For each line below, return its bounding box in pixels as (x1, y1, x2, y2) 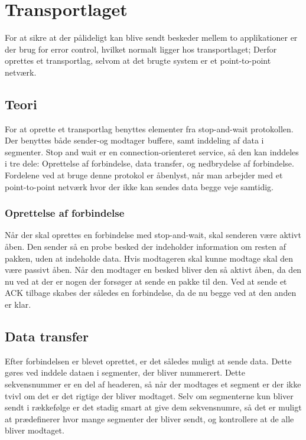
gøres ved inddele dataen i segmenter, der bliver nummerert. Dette (5, 366, 245, 379)
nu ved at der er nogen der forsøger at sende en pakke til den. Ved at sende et (5, 275, 287, 287)
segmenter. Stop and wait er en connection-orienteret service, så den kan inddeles (5, 145, 299, 158)
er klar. (5, 298, 31, 311)
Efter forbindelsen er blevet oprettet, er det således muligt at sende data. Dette (5, 354, 292, 367)
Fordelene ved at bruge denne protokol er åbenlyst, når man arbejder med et (5, 169, 283, 181)
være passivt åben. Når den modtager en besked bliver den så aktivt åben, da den (5, 263, 302, 276)
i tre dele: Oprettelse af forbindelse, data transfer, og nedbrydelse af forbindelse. (5, 157, 294, 170)
